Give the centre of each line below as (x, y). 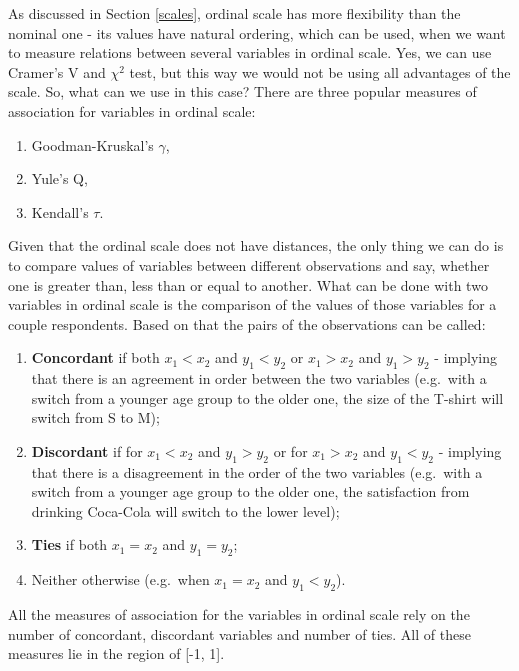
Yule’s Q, (59, 178)
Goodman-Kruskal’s (92, 144)
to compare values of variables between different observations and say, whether (249, 264)
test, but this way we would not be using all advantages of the (320, 71)
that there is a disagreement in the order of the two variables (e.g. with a (257, 471)
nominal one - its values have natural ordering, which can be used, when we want (257, 32)
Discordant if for (87, 450)
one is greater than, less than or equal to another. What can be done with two (248, 284)
